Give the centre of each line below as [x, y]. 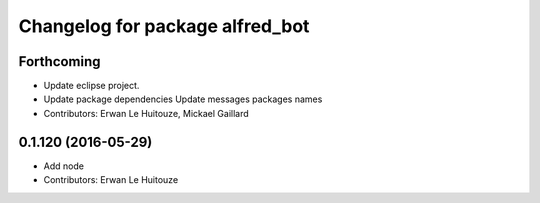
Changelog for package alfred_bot [164, 26]
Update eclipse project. [91, 86]
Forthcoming [59, 61]
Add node [64, 166]
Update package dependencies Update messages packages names [183, 99]
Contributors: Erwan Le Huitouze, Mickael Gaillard [146, 113]
